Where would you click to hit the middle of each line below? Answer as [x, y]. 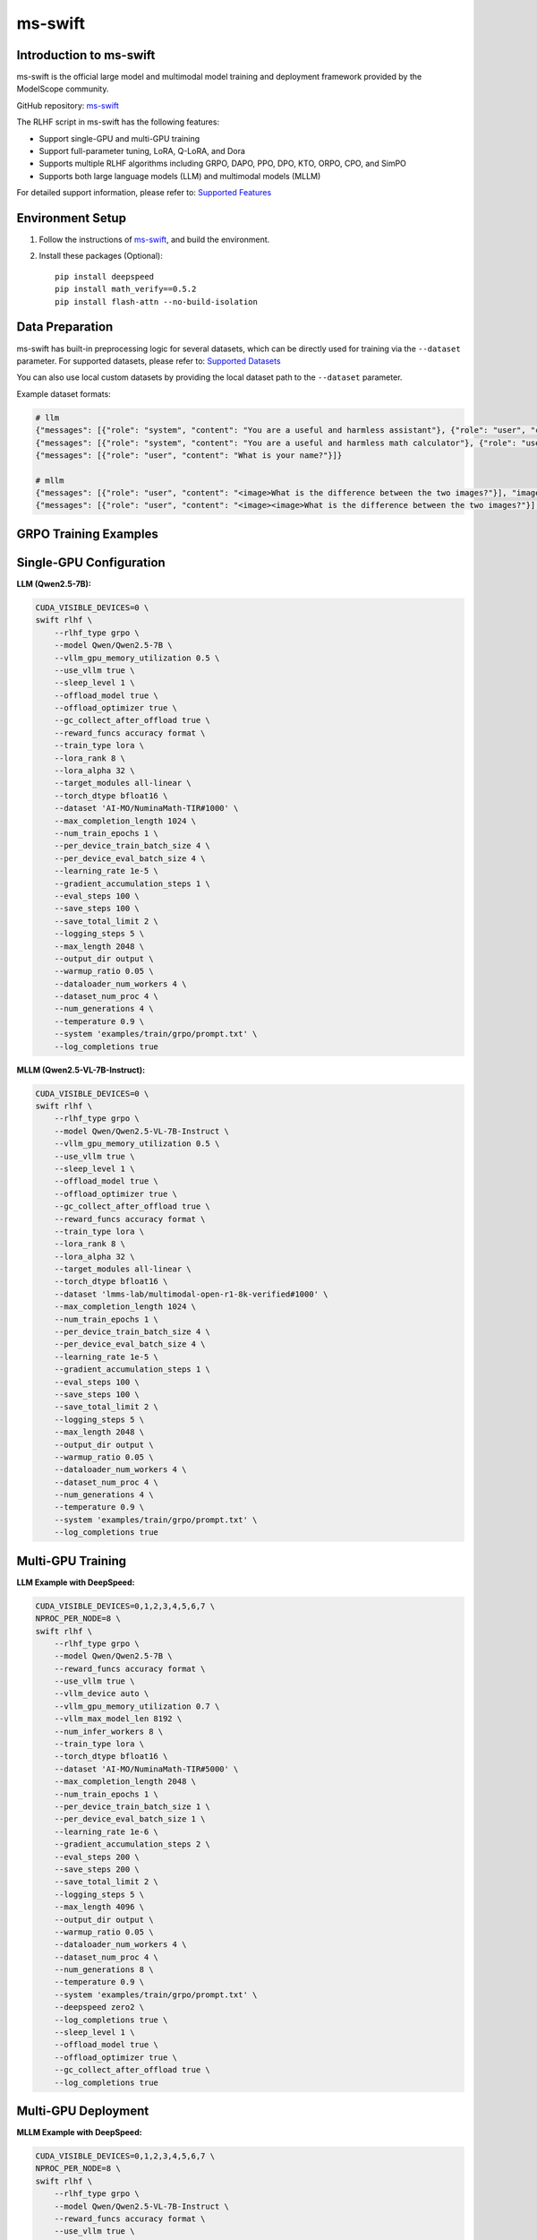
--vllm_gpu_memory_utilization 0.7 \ [137, 1706]
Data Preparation [65, 327]
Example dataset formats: [64, 393]
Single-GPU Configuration [91, 562]
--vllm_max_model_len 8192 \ [118, 1719]
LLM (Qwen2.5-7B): [54, 583]
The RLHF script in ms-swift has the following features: [118, 122]
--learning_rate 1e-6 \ [106, 1831]
